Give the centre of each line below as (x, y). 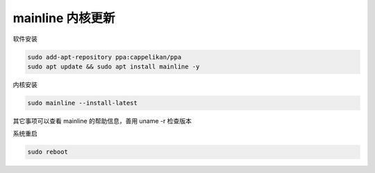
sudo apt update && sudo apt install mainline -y (114, 66)
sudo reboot (48, 152)
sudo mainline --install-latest (83, 103)
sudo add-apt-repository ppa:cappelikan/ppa (105, 57)
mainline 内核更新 (64, 18)
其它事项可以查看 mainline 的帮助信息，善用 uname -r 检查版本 (102, 120)
